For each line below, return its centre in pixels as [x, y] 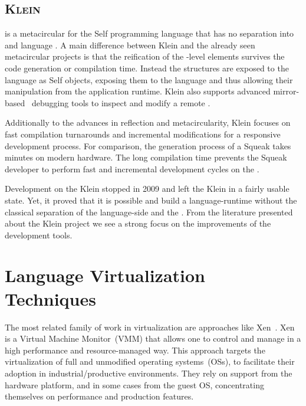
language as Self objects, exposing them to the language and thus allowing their [149, 79]
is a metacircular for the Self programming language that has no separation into [149, 33]
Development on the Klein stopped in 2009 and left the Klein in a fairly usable [147, 189]
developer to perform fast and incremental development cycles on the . [132, 168]
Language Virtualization [105, 275]
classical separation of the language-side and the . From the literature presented [149, 212]
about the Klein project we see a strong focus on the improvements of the [138, 223]
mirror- [286, 91]
